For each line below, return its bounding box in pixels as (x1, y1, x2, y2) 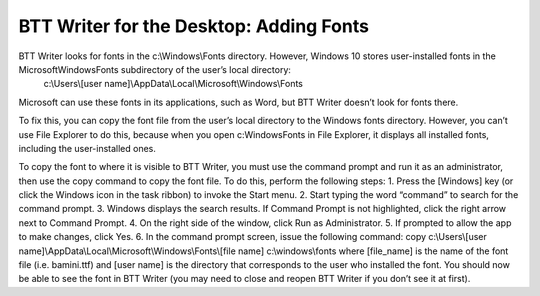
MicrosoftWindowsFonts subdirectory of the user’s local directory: (18, 63, 292, 75)
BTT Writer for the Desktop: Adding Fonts (18, 15, 370, 37)
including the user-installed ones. (18, 142, 157, 154)
